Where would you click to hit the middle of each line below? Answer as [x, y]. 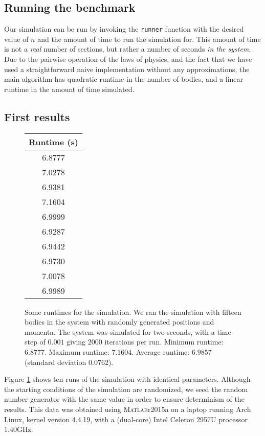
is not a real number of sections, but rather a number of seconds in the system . [128, 49]
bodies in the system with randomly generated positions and [119, 322]
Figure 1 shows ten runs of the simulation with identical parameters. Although [127, 379]
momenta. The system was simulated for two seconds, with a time [128, 331]
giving [76, 342]
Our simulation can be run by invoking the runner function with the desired [124, 29]
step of [35, 342]
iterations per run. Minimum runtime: [164, 342]
